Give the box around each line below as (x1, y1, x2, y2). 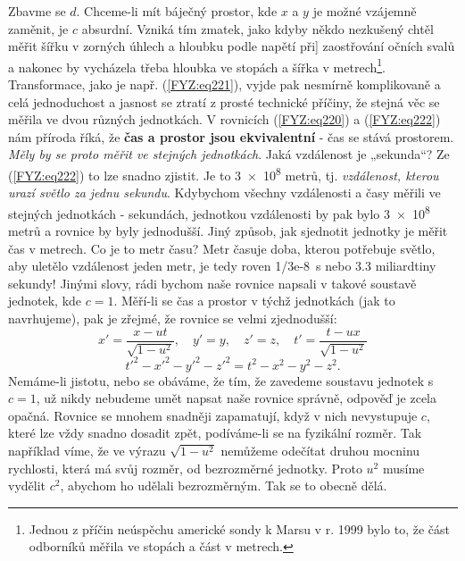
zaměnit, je (8, 19, 69, 38)
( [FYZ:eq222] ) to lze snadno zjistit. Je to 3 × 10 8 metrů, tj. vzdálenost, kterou (8, 163, 439, 184)
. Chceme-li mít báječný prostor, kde (76, 2, 278, 20)
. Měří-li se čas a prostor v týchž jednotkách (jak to (113, 291, 395, 310)
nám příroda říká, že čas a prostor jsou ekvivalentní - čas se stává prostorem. (8, 127, 454, 146)
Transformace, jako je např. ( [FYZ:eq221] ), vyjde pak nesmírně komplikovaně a (8, 75, 441, 94)
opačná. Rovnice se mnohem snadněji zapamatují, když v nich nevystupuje (8, 406, 418, 424)
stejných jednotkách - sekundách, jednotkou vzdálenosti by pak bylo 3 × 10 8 (8, 201, 430, 222)
